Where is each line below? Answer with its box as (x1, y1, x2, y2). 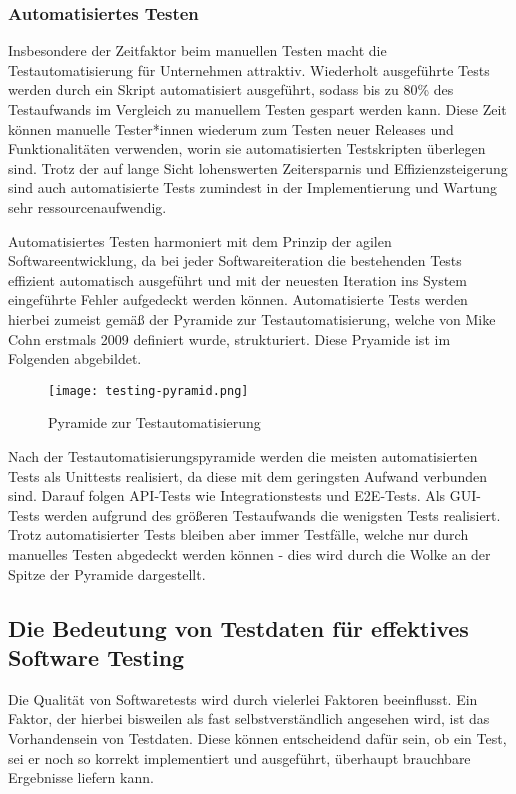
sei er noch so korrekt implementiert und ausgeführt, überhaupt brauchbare (8, 747, 471, 768)
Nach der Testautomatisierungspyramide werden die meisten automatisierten (8, 445, 478, 466)
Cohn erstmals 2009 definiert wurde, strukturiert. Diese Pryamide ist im (8, 328, 451, 349)
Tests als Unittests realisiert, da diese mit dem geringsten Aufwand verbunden (8, 465, 488, 486)
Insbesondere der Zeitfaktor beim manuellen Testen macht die (8, 40, 387, 61)
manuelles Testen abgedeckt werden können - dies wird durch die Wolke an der (8, 543, 491, 564)
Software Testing (8, 641, 185, 672)
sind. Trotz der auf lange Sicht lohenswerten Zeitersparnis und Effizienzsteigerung (8, 157, 508, 178)
